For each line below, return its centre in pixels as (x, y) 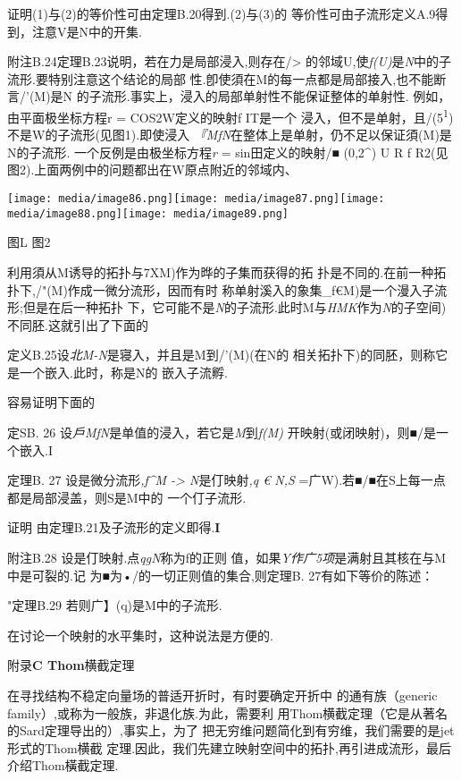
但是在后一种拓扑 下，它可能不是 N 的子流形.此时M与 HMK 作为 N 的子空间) (235, 307)
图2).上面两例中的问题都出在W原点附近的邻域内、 (152, 170)
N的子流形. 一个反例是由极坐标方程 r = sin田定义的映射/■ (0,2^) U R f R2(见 (228, 152)
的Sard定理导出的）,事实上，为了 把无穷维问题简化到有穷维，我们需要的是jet (231, 730)
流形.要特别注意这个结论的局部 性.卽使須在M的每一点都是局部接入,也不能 (221, 78)
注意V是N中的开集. (87, 31)
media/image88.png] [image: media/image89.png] (148, 213)
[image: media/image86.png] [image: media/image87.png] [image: (196, 199)
